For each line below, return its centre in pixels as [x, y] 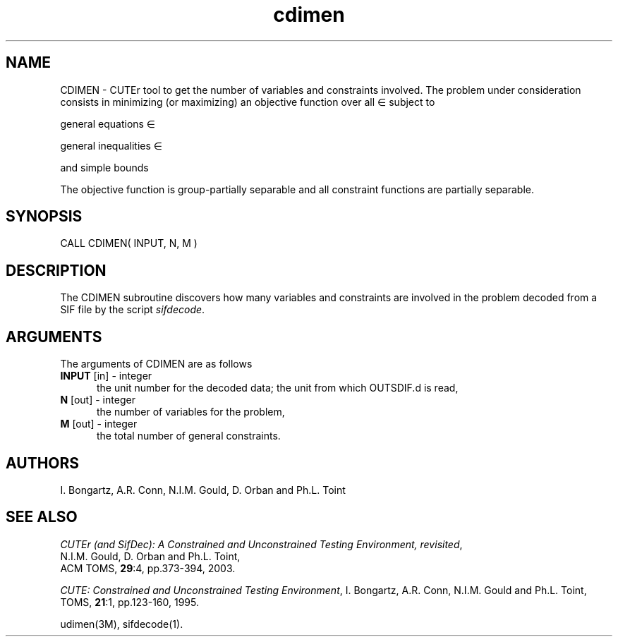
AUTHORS [43, 463]
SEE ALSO [42, 517]
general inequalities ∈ [111, 145]
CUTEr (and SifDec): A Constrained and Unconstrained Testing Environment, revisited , [261, 544]
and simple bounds [104, 167]
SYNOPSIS [44, 217]
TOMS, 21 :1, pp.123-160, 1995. [130, 602]
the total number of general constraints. [189, 436]
